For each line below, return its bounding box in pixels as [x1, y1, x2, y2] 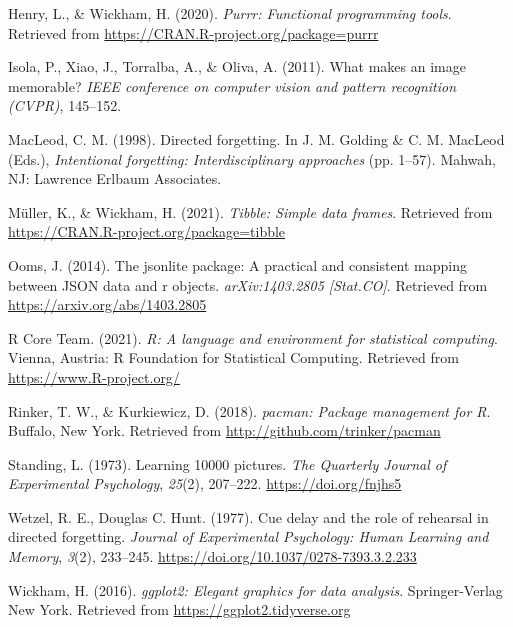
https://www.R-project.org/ [8, 366, 180, 387]
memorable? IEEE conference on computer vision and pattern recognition [8, 75, 457, 96]
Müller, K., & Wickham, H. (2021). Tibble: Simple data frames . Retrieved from [8, 201, 493, 222]
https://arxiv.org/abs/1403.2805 [8, 294, 207, 315]
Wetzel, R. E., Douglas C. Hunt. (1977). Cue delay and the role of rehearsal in [8, 506, 489, 527]
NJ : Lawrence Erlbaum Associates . [8, 168, 222, 189]
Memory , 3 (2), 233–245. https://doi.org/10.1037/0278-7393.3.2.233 [8, 546, 417, 567]
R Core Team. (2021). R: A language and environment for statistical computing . [8, 327, 498, 348]
